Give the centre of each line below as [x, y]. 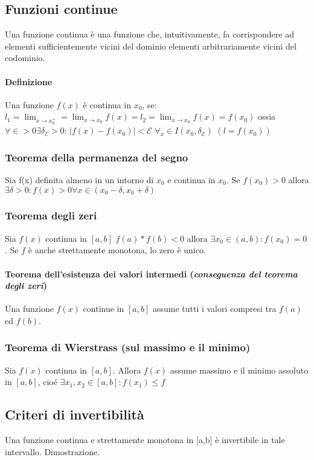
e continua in [191, 179]
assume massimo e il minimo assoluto [239, 370]
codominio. [25, 58]
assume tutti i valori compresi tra [214, 309]
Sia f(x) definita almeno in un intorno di [79, 179]
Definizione [29, 81]
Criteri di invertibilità [75, 414]
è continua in [107, 104]
